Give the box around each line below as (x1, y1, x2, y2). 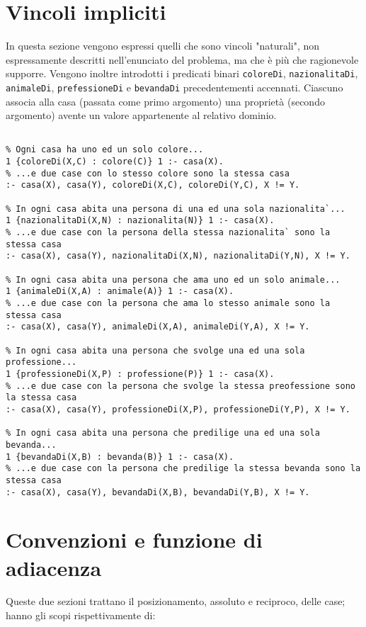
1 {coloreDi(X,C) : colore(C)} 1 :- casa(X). (6, 157, 224, 167)
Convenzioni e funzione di (6, 525, 263, 554)
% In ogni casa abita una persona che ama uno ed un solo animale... (6, 274, 341, 285)
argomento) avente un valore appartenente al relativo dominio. (6, 108, 277, 123)
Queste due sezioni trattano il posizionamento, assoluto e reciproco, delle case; (6, 594, 345, 609)
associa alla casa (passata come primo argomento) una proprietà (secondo (6, 94, 325, 108)
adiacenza (6, 553, 102, 582)
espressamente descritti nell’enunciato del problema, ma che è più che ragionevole (6, 52, 359, 67)
